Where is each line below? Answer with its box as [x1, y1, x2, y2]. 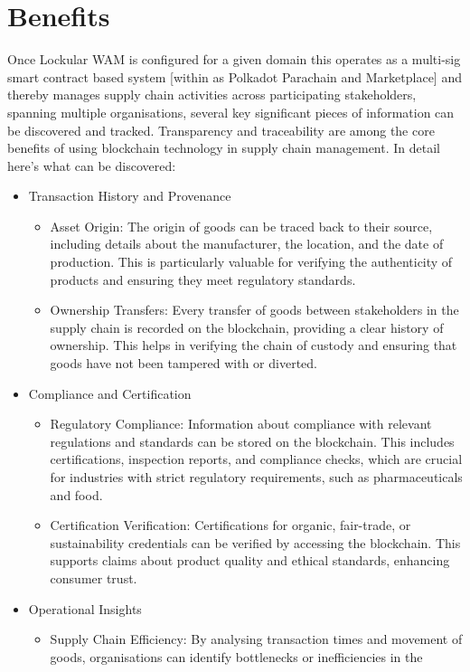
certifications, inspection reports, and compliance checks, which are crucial [50, 450, 463, 469]
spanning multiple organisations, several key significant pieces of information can [7, 102, 455, 121]
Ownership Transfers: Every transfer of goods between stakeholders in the [50, 300, 459, 319]
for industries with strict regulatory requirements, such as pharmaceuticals [50, 468, 463, 486]
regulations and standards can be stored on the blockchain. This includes [50, 431, 455, 450]
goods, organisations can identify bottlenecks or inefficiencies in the [50, 647, 423, 666]
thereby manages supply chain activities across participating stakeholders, [7, 85, 417, 104]
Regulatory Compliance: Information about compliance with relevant [50, 414, 432, 433]
